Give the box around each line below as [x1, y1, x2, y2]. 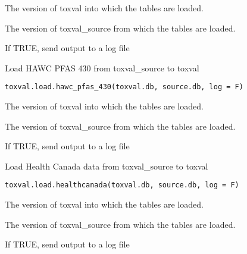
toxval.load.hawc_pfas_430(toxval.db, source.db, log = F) [5, 83, 243, 92]
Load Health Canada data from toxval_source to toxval [5, 159, 208, 172]
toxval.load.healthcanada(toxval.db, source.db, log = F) [5, 181, 239, 190]
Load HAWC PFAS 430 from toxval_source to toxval [5, 61, 199, 74]
